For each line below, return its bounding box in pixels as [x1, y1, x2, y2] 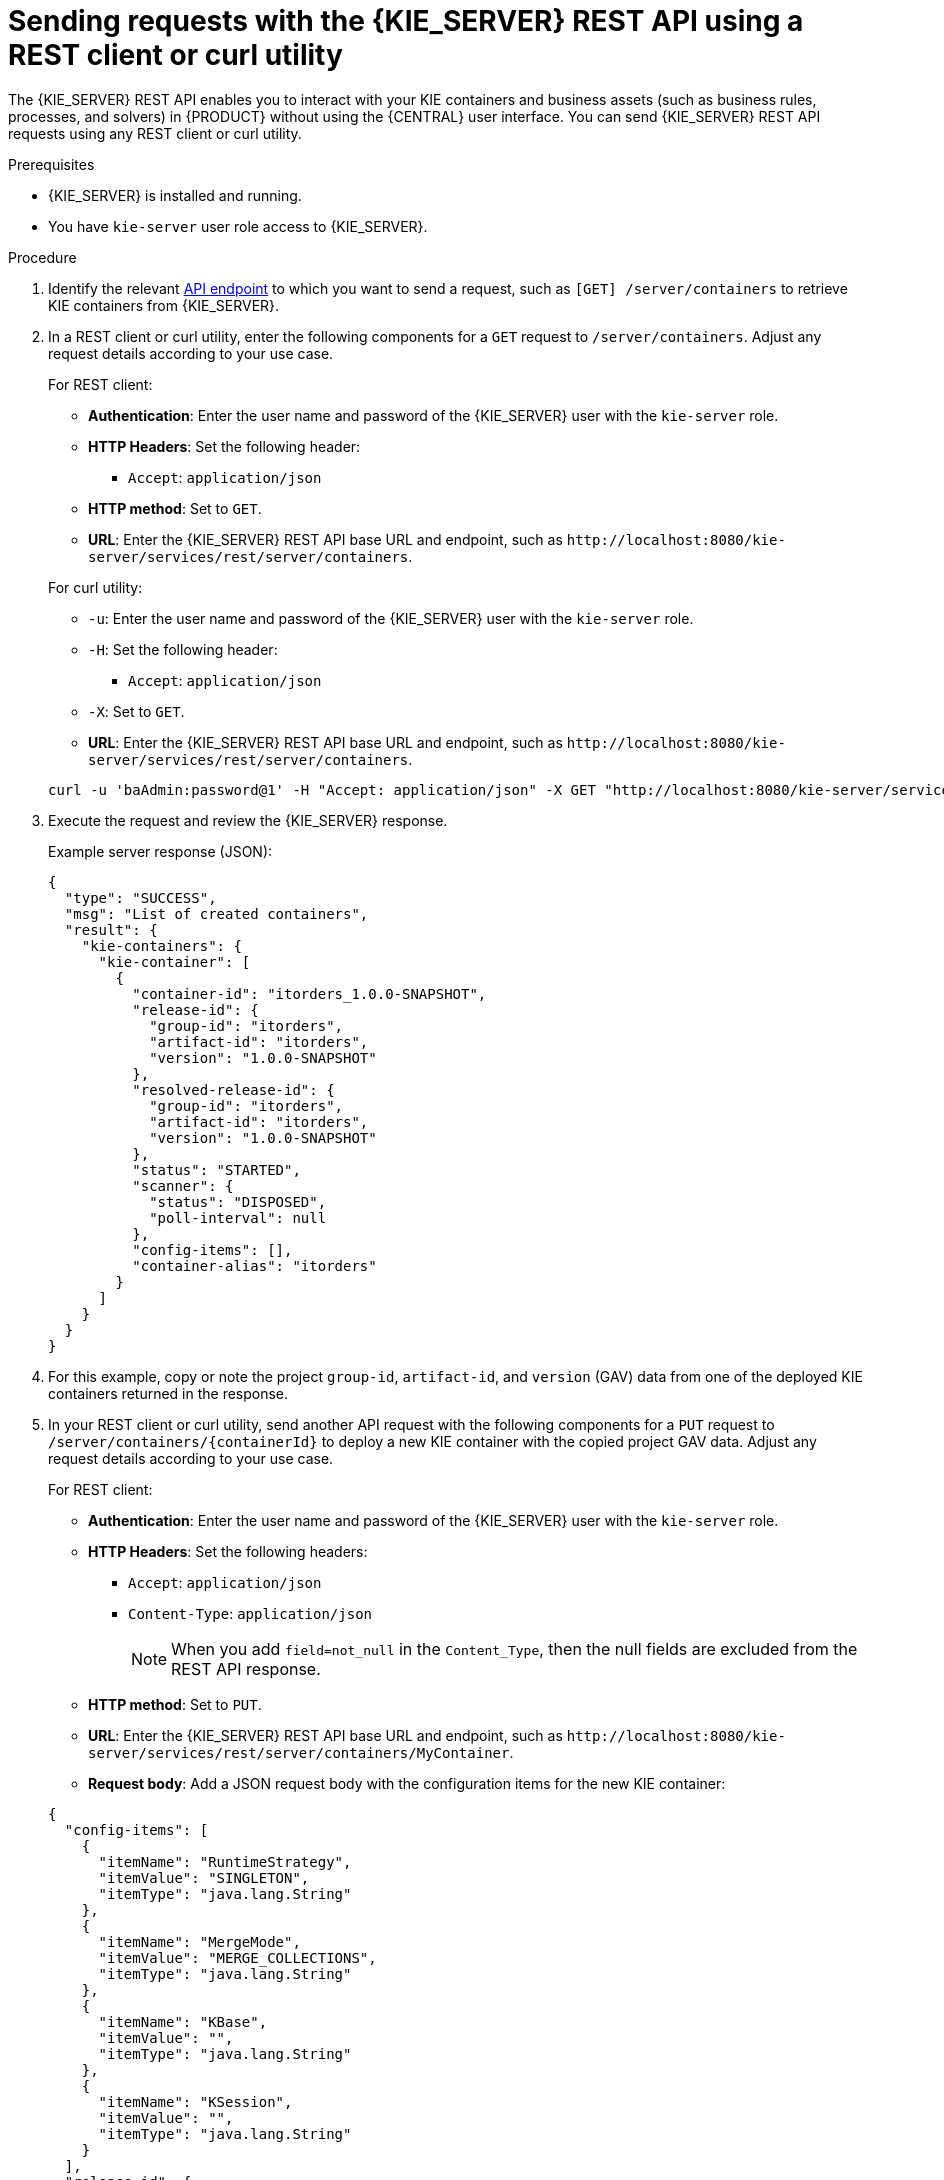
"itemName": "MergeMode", [98, 1933, 301, 1950]
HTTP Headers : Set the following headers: [88, 1542, 368, 1560]
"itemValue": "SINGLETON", [98, 1869, 310, 1886]
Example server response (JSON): [48, 842, 273, 860]
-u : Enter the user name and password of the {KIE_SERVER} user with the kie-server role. [88, 609, 694, 627]
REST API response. [171, 1658, 321, 1679]
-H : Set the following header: [88, 640, 278, 658]
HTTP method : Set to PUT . [88, 1695, 262, 1713]
